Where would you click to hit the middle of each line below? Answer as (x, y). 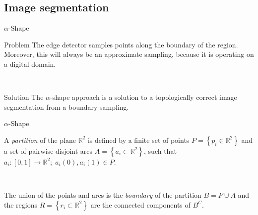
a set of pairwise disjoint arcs (48, 150)
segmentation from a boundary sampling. (66, 107)
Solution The (24, 97)
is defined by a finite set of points (138, 140)
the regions (21, 204)
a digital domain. (30, 64)
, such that (160, 150)
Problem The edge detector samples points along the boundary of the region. (121, 44)
